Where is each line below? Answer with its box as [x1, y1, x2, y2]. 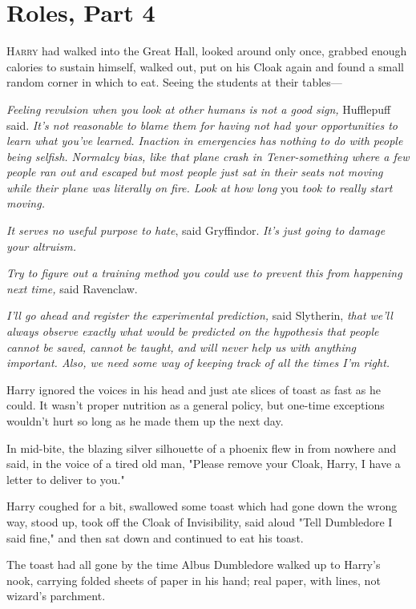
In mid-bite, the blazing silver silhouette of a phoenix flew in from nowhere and [6, 439, 397, 456]
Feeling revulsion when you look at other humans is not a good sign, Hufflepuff [6, 100, 391, 117]
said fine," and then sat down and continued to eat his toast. [6, 529, 304, 546]
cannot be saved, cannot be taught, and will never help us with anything [6, 338, 356, 355]
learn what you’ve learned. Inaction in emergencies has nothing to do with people [6, 132, 403, 149]
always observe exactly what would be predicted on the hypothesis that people [6, 323, 379, 340]
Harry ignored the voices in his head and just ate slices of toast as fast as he [6, 381, 382, 397]
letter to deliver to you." [6, 470, 125, 487]
